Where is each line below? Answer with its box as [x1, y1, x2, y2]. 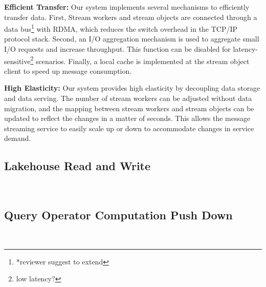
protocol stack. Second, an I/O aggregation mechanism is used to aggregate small [4, 33, 259, 44]
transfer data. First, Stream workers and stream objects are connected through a [4, 11, 257, 22]
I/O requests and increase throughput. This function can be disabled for [4, 44, 231, 54]
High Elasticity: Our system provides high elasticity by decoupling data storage [4, 83, 260, 93]
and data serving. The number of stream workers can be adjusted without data [4, 93, 252, 104]
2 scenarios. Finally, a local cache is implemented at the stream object [30, 54, 250, 66]
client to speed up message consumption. [4, 65, 132, 76]
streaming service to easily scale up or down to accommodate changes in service [4, 122, 254, 133]
